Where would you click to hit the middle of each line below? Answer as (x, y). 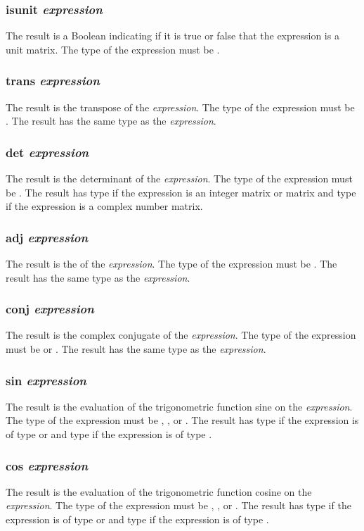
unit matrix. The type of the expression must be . (113, 49)
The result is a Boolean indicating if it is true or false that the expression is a (173, 36)
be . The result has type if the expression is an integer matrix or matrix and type (181, 192)
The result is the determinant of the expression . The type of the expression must (179, 179)
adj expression (47, 237)
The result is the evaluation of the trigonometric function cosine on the (159, 491)
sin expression (46, 380)
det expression (47, 152)
